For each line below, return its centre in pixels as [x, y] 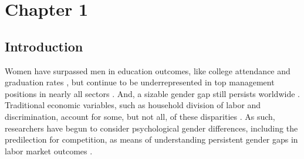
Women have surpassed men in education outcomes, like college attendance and [148, 70]
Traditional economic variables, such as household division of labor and [133, 105]
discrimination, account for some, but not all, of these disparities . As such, [140, 116]
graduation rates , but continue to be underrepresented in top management [140, 82]
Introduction [44, 46]
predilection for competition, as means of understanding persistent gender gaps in [151, 139]
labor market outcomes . [49, 151]
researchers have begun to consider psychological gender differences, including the [151, 128]
